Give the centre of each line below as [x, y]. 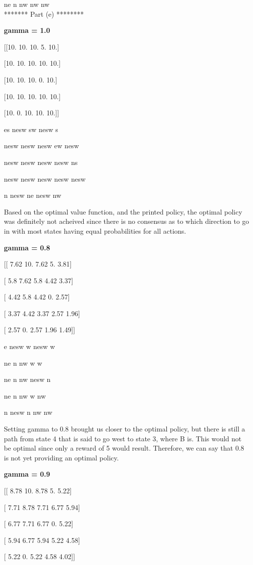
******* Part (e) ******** [44, 13]
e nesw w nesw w [30, 346]
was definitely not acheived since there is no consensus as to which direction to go [126, 221]
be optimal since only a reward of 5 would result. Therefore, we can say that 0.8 [124, 448]
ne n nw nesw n [27, 379]
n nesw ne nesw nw [33, 195]
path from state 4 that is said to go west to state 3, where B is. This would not [123, 438]
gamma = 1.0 [27, 30]
